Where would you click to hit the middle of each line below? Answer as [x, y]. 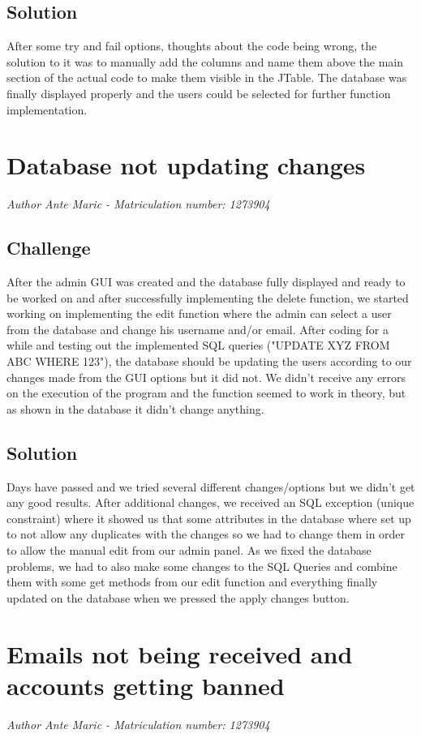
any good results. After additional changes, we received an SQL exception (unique [210, 502]
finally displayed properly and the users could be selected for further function [199, 93]
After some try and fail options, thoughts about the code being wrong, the [192, 46]
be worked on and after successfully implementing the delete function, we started [208, 297]
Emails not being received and [180, 653]
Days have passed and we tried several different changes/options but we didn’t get [211, 486]
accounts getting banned [146, 685]
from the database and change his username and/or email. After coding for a [198, 329]
